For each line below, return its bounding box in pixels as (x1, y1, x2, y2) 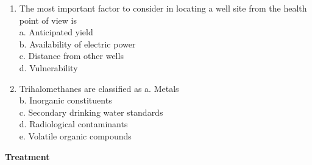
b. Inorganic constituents (19, 94, 112, 107)
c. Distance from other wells (19, 49, 124, 62)
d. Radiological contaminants (19, 118, 128, 130)
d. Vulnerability (19, 61, 78, 74)
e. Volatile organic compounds (19, 129, 132, 142)
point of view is (19, 13, 77, 26)
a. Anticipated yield (19, 26, 93, 38)
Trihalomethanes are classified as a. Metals (19, 82, 179, 94)
